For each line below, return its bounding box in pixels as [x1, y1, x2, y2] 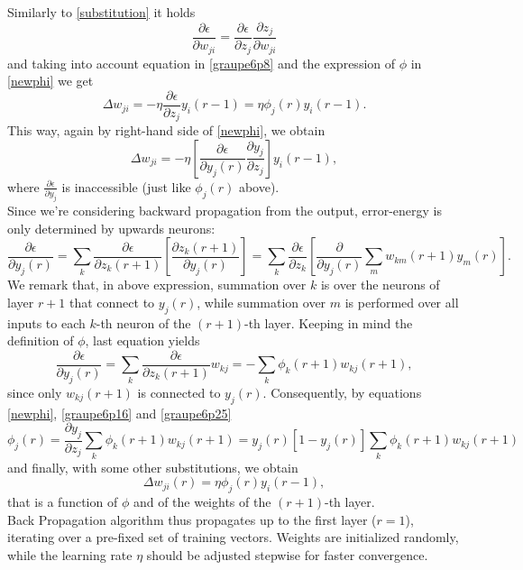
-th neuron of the [96, 313, 191, 332]
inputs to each [7, 313, 86, 332]
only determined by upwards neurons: [7, 218, 216, 237]
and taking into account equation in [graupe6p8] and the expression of [7, 53, 396, 72]
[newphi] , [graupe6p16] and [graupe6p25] [7, 403, 232, 422]
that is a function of [7, 492, 118, 511]
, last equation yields [85, 331, 200, 350]
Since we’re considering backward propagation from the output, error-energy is [7, 201, 442, 220]
